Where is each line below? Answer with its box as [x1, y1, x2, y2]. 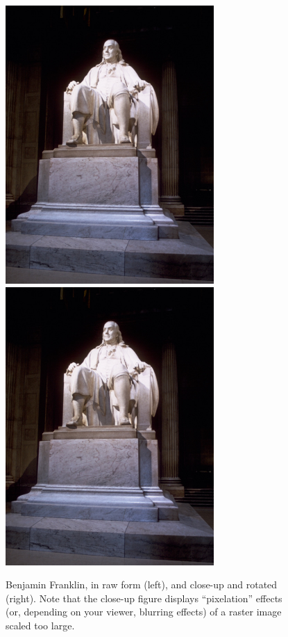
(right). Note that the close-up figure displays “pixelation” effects [6, 590, 282, 605]
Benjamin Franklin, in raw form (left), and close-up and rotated [6, 577, 278, 592]
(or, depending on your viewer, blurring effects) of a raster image [6, 604, 282, 619]
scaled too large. [6, 618, 75, 632]
